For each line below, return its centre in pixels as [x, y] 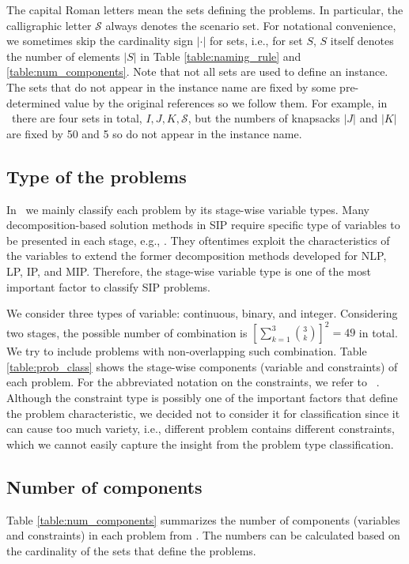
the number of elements [63, 56]
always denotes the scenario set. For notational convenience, [251, 25]
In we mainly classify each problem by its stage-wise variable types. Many [188, 209]
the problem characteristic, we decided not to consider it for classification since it [203, 413]
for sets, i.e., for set [256, 41]
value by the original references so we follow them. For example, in [226, 102]
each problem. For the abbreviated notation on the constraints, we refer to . [193, 382]
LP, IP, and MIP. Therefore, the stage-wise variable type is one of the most [189, 271]
